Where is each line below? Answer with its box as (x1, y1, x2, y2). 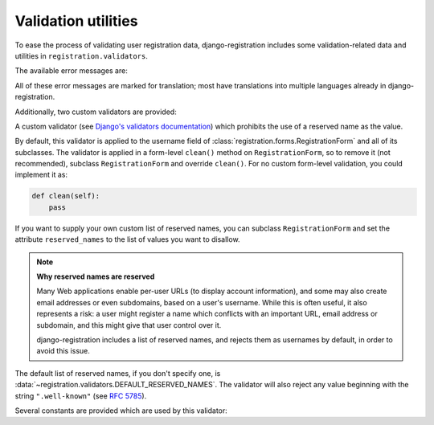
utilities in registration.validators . (14, 51, 149, 60)
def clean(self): (31, 191, 100, 201)
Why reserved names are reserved (36, 272, 155, 281)
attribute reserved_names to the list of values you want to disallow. (14, 235, 240, 244)
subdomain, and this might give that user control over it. (36, 320, 222, 329)
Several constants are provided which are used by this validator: (14, 406, 228, 415)
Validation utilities (14, 12, 138, 30)
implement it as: (14, 170, 68, 180)
